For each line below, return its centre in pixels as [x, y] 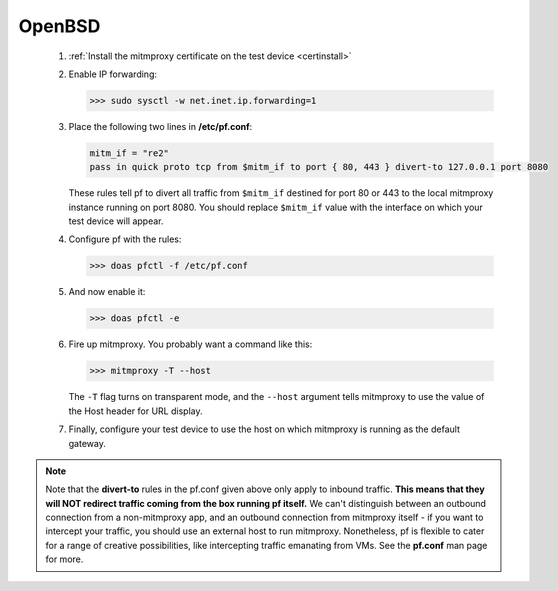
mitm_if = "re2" [129, 153]
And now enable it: [107, 292]
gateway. [87, 443]
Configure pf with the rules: [125, 239]
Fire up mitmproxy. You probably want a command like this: [190, 344]
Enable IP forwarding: [113, 74]
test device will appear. [116, 221]
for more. [64, 559]
